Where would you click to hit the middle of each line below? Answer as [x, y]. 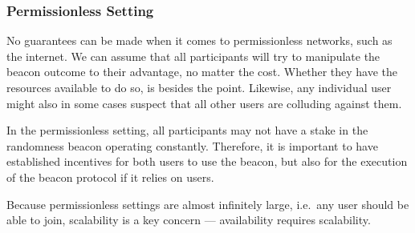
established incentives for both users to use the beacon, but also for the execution [207, 161]
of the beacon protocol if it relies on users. [110, 177]
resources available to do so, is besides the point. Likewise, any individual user [199, 87]
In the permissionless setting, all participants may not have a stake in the [187, 130]
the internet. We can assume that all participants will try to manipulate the [193, 56]
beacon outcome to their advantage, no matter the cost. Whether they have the [202, 72]
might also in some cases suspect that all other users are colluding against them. [204, 103]
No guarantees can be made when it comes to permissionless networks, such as [199, 40]
